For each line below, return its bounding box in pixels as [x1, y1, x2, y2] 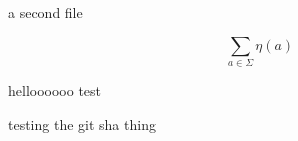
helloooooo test [8, 79, 102, 100]
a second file [8, 2, 83, 22]
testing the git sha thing [8, 113, 156, 134]
